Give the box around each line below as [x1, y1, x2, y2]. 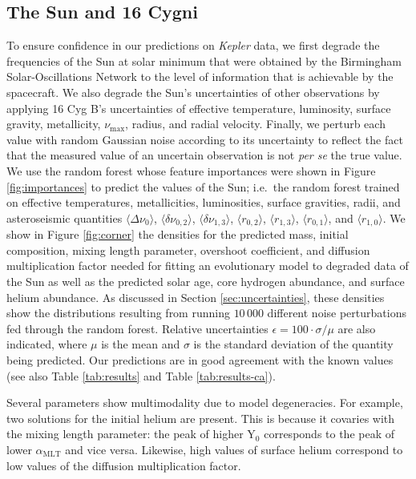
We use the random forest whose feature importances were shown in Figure [6, 162, 376, 179]
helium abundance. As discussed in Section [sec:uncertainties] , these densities [6, 288, 385, 305]
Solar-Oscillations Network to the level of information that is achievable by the [6, 68, 394, 85]
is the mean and [101, 336, 180, 352]
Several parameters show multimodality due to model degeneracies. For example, [6, 394, 403, 411]
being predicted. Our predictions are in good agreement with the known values [6, 351, 394, 368]
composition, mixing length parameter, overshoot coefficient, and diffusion [6, 241, 370, 258]
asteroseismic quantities [6, 209, 123, 226]
